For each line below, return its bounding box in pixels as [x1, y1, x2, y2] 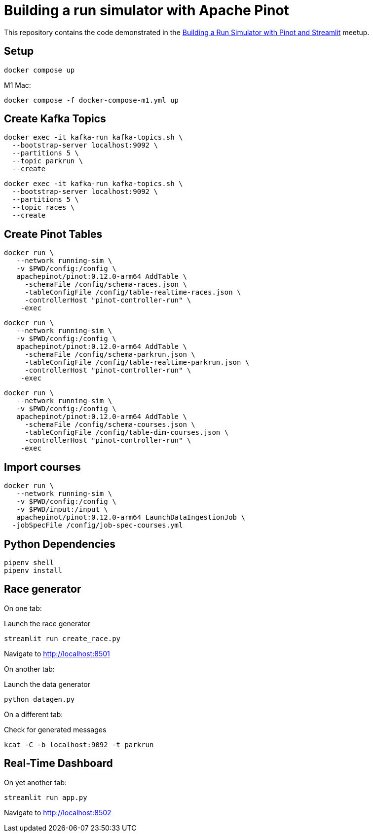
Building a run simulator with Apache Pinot [4, 2, 289, 19]
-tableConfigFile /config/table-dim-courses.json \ [25, 428, 229, 437]
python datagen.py [4, 695, 75, 703]
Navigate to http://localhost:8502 [4, 808, 112, 817]
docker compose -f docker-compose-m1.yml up [4, 96, 179, 104]
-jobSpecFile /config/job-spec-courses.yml [12, 521, 183, 530]
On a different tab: [4, 710, 63, 719]
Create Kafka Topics [4, 113, 106, 125]
